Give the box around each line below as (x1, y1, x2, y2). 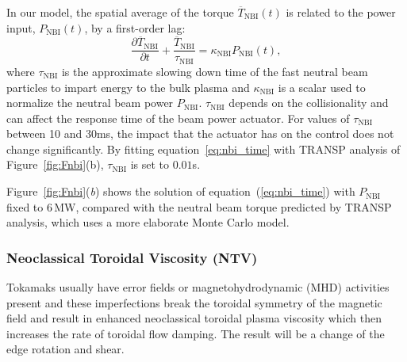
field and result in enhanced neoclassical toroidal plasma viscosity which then (6, 310, 382, 326)
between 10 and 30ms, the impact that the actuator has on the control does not (6, 125, 394, 142)
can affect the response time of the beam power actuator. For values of (6, 109, 350, 126)
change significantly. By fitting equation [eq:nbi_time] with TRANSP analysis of (6, 140, 401, 157)
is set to (130, 156, 170, 173)
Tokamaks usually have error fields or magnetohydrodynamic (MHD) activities (6, 279, 390, 295)
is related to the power (286, 4, 396, 20)
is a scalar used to (278, 78, 366, 95)
